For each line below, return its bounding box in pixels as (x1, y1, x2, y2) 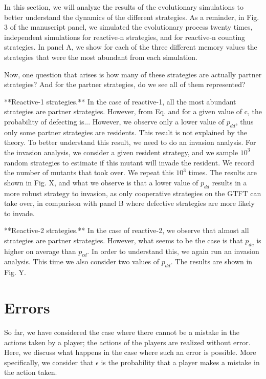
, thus (235, 116, 254, 127)
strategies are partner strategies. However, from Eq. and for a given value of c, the (4, 106, 262, 117)
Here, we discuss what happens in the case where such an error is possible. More (4, 347, 256, 357)
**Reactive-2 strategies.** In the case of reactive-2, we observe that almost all (4, 225, 249, 236)
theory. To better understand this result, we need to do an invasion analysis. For (4, 137, 256, 148)
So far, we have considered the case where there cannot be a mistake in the (4, 326, 239, 337)
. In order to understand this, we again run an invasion (87, 245, 259, 256)
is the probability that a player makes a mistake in (101, 356, 260, 367)
